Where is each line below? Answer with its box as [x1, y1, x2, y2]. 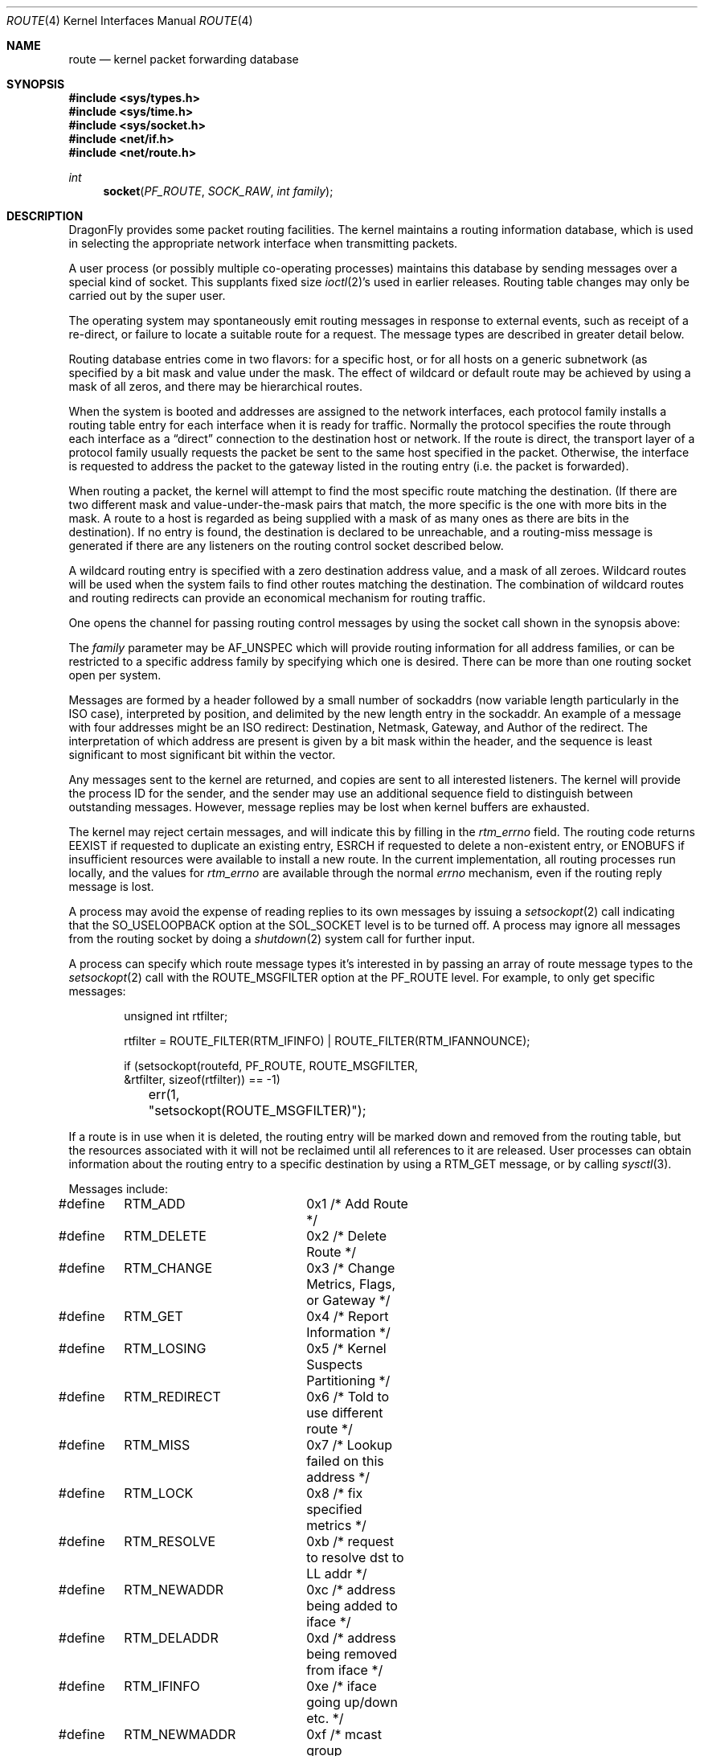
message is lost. [68, 880, 154, 893]
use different [306, 1405, 383, 1421]
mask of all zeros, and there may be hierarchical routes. [68, 380, 363, 393]
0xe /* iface [306, 1678, 377, 1694]
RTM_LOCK [124, 1485, 194, 1501]
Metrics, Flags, [306, 1276, 396, 1292]
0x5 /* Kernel [306, 1340, 387, 1356]
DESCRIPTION [6, 209, 84, 223]
